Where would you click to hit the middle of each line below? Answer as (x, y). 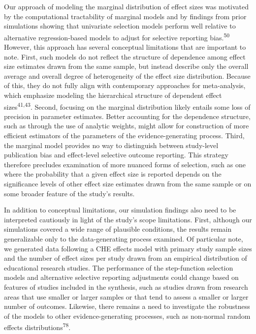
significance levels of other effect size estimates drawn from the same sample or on (128, 183)
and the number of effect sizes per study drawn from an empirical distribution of (126, 258)
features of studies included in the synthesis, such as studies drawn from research (126, 287)
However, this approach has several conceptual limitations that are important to (125, 47)
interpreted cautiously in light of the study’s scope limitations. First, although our (128, 219)
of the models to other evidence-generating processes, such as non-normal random (127, 316)
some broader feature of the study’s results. (69, 193)
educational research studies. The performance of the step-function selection (119, 267)
